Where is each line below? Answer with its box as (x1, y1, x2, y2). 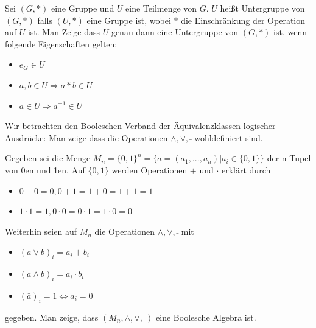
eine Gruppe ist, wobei (86, 13, 171, 26)
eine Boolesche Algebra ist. (156, 310, 256, 323)
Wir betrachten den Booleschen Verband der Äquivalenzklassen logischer (5, 119, 276, 132)
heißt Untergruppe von (220, 2, 305, 14)
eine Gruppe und (51, 2, 114, 14)
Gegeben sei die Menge (5, 152, 91, 164)
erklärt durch (222, 163, 271, 176)
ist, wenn (273, 26, 307, 38)
